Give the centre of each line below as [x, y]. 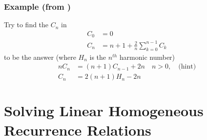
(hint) [187, 67]
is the [98, 57]
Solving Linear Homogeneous [104, 111]
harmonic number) [147, 57]
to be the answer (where [40, 57]
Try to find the [26, 25]
